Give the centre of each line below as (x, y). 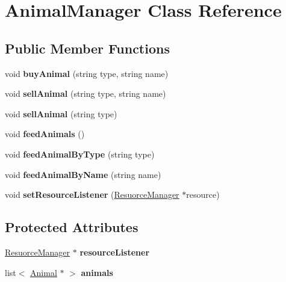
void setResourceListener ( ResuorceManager (92, 195)
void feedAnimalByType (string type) (80, 154)
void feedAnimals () (45, 134)
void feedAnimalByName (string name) (83, 174)
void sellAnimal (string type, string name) (85, 93)
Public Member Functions (87, 48)
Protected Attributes (72, 227)
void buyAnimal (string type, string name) (87, 73)
